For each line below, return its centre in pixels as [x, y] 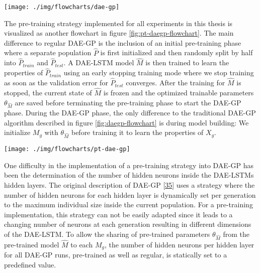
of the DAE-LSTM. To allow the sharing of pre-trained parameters [107, 234]
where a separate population [48, 52]
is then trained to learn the [187, 62]
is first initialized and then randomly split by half [177, 52]
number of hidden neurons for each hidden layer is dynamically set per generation [130, 194]
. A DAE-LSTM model [99, 62]
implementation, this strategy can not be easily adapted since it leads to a [118, 214]
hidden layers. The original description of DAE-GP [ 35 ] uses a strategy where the [129, 185]
